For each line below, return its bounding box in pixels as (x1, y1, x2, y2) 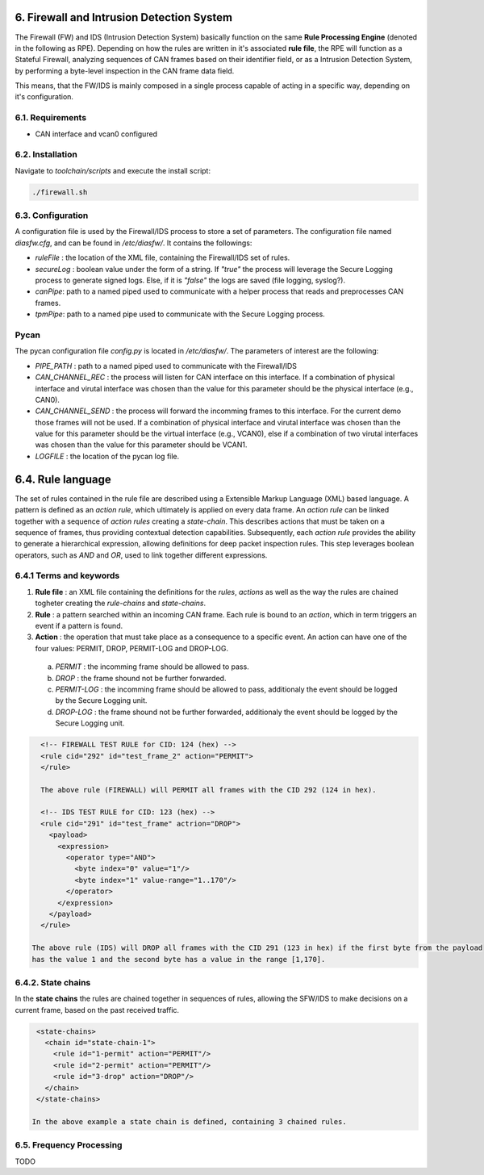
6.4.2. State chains (15, 976, 91, 988)
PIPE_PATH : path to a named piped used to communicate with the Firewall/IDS (35, 361, 298, 370)
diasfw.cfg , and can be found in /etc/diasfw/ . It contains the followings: (15, 238, 252, 248)
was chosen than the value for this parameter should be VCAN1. (35, 440, 248, 450)
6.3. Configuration (15, 210, 89, 221)
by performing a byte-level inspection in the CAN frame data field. (15, 65, 235, 76)
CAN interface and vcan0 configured (35, 129, 157, 139)
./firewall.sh (31, 187, 88, 197)
